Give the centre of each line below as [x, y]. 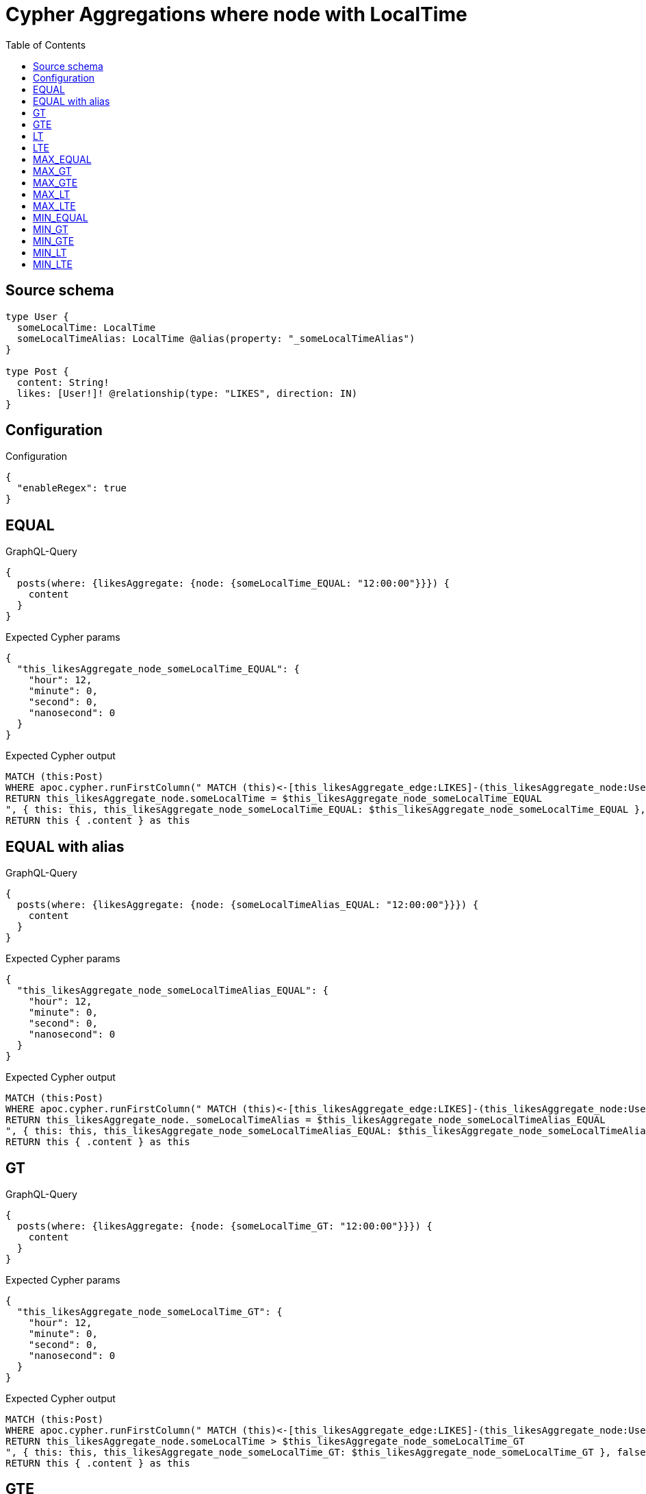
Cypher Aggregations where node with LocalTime [236, 14]
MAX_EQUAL [62, 159]
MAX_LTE [54, 206]
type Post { [37, 371]
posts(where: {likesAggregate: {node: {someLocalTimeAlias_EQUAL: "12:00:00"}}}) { [248, 905]
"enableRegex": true [72, 488]
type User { [37, 316]
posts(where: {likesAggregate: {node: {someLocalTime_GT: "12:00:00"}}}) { [224, 1226]
